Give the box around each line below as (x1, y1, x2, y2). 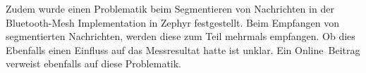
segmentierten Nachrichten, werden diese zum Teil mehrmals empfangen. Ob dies (6, 29, 355, 44)
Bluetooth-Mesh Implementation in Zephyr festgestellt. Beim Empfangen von (6, 15, 339, 29)
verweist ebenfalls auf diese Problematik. (6, 56, 182, 71)
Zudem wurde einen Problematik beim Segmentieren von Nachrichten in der (6, 1, 334, 15)
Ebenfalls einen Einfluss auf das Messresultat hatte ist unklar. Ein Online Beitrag (6, 42, 360, 57)
